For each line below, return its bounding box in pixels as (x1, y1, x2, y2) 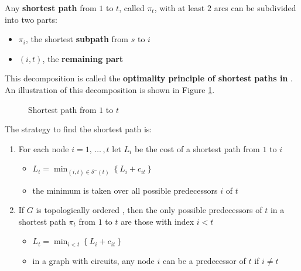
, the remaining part (42, 52, 124, 64)
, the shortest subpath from (25, 33, 129, 45)
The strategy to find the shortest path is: (5, 123, 152, 135)
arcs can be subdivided (214, 2, 296, 13)
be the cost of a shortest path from (134, 142, 260, 155)
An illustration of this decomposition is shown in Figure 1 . (5, 83, 215, 95)
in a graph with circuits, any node (32, 254, 155, 266)
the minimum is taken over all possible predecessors (32, 184, 218, 196)
